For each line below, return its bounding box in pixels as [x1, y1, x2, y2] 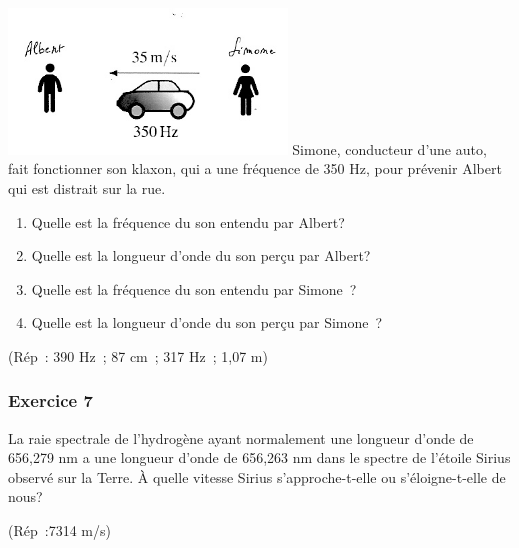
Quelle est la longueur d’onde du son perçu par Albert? [31, 245, 371, 266]
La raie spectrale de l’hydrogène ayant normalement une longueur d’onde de [8, 427, 474, 448]
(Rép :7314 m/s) [8, 520, 111, 541]
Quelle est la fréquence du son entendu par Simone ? [31, 278, 357, 299]
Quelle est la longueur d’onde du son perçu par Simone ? [31, 312, 383, 333]
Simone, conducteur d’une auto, [292, 138, 487, 159]
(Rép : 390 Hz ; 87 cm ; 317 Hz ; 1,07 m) [8, 345, 268, 366]
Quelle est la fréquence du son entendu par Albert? [31, 211, 345, 232]
